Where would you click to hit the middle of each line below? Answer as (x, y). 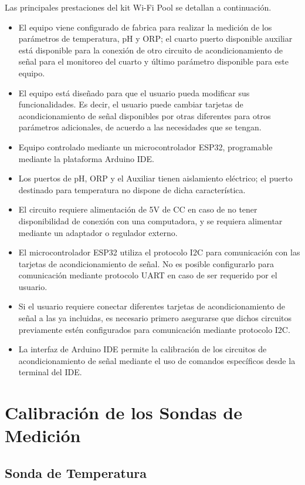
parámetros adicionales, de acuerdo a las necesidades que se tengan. (140, 127)
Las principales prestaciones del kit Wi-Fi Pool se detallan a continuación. (138, 7)
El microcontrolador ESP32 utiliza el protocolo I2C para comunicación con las (159, 252)
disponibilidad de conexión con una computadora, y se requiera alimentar (150, 220)
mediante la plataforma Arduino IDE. (86, 158)
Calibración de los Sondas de (123, 412)
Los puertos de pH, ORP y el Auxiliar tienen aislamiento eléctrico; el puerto (155, 178)
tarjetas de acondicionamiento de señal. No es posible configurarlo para (146, 263)
